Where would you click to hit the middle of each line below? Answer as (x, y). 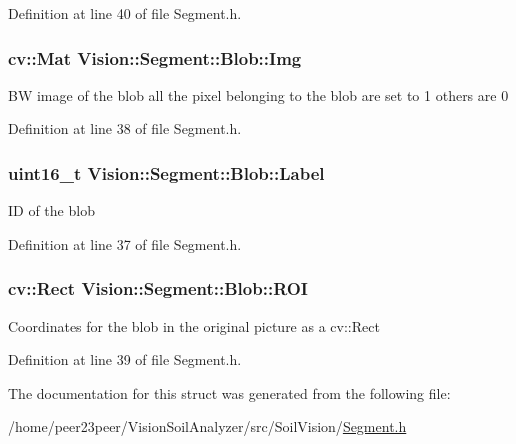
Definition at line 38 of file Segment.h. (125, 128)
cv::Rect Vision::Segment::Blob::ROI (158, 288)
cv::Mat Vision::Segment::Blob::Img (155, 57)
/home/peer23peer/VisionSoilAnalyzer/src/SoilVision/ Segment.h (207, 426)
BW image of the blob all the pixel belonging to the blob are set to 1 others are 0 (258, 94)
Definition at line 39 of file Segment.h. (125, 359)
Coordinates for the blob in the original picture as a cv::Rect (194, 325)
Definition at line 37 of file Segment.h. (125, 243)
